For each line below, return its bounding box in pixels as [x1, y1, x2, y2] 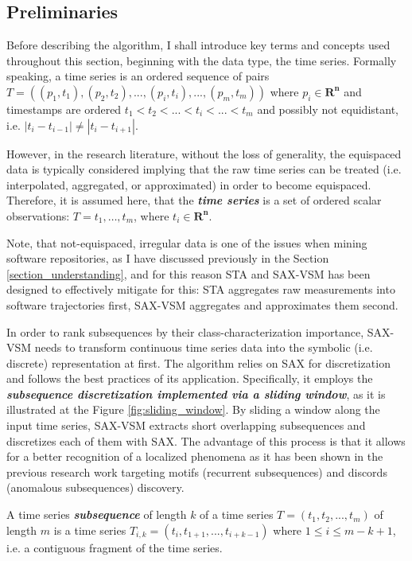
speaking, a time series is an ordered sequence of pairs [6, 68, 270, 84]
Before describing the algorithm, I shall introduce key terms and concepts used [6, 37, 391, 53]
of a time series [200, 506, 274, 523]
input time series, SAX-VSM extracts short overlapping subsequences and [6, 417, 366, 434]
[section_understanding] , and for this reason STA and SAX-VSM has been [6, 265, 371, 282]
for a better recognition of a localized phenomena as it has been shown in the [6, 448, 383, 465]
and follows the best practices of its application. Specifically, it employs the [6, 370, 373, 387]
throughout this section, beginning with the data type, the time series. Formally [6, 52, 397, 68]
